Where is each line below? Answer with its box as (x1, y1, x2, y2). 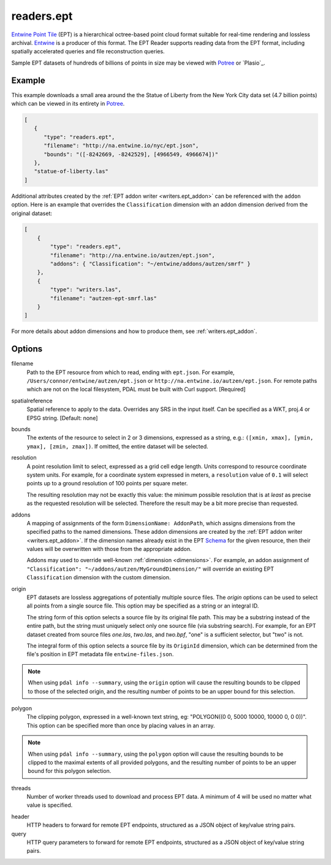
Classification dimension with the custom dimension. (26, 574, 171, 581)
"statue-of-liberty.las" (34, 168, 108, 175)
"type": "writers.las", (50, 286, 122, 293)
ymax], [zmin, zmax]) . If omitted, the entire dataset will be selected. (26, 442, 208, 450)
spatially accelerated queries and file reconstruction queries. (11, 48, 165, 55)
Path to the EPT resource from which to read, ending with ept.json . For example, (26, 369, 235, 376)
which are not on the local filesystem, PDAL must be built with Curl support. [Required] (26, 386, 246, 393)
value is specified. (26, 802, 73, 809)
